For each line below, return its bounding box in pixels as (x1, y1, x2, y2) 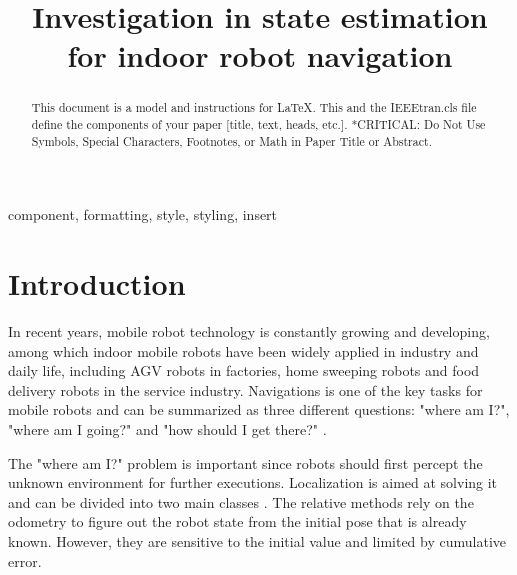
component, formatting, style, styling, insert (8, 204, 278, 225)
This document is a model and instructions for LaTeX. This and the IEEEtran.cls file (31, 99, 477, 116)
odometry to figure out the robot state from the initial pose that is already (8, 511, 467, 532)
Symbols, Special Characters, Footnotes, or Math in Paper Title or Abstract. (31, 132, 432, 149)
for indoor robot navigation (67, 35, 453, 76)
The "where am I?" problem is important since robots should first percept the (8, 452, 483, 473)
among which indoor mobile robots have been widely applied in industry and (8, 340, 479, 361)
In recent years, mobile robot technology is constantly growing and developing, (8, 321, 490, 342)
